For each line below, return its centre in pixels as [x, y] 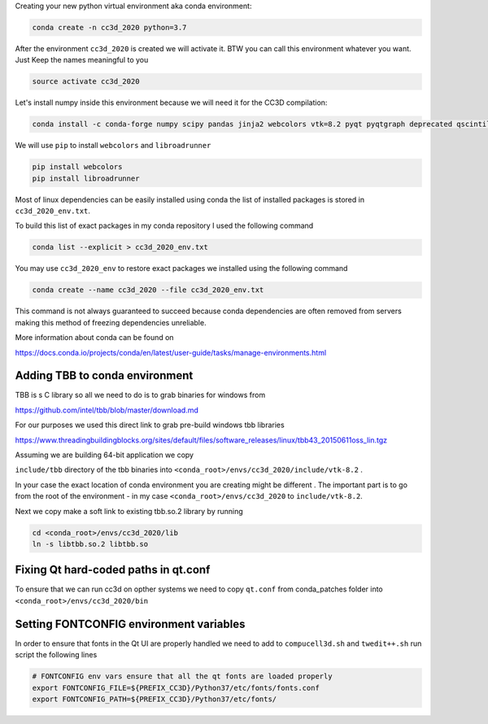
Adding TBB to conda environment [104, 375]
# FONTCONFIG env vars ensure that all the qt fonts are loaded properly [182, 676]
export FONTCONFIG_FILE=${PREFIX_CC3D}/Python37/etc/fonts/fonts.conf [176, 688]
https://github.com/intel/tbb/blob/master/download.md [107, 410]
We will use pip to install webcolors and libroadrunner [113, 146]
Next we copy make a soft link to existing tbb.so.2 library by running [129, 511]
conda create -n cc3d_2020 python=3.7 [109, 27]
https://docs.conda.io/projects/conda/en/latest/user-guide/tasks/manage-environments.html [171, 352]
